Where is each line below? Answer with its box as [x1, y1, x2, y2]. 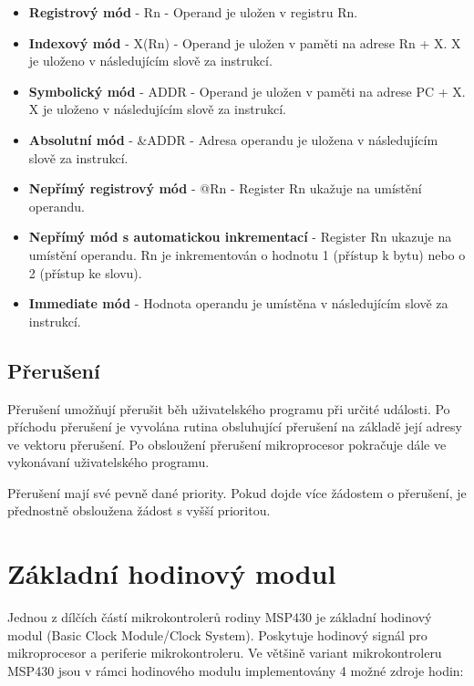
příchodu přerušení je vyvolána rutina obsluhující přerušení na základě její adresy [7, 417, 462, 436]
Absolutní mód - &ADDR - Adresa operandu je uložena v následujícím [28, 130, 438, 149]
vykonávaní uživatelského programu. [7, 452, 210, 472]
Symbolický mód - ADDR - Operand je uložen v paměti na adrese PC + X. [28, 81, 466, 100]
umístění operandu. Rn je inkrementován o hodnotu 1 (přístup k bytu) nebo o [28, 244, 466, 264]
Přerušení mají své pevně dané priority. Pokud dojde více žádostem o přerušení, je [7, 483, 467, 502]
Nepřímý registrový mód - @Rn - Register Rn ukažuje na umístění [28, 179, 422, 198]
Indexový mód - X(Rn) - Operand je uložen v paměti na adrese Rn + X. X [28, 33, 461, 52]
